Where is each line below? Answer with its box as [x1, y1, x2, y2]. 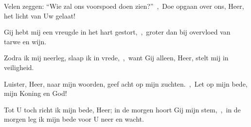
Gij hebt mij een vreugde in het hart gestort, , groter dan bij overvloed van [4, 27, 231, 37]
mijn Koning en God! [4, 88, 67, 98]
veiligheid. [4, 62, 34, 72]
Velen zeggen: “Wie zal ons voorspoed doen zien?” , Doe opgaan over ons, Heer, [4, 1, 244, 11]
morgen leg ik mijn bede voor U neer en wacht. [4, 114, 144, 124]
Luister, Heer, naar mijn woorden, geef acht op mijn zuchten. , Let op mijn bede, [4, 78, 248, 89]
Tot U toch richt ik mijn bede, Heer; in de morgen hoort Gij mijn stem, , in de [4, 104, 241, 114]
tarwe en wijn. [4, 36, 47, 46]
